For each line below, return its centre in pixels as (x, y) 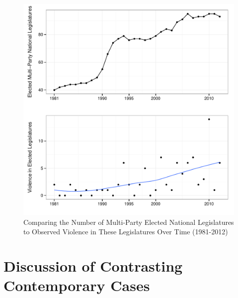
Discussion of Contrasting (93, 265)
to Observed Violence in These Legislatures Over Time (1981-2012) (126, 232)
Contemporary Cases (77, 285)
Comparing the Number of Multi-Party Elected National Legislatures (129, 222)
